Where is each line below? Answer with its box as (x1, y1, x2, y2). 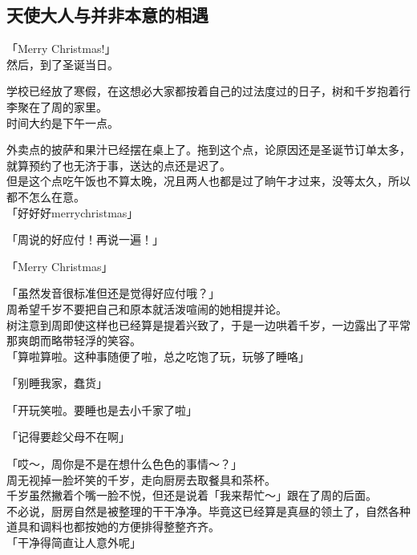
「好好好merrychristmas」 (6, 204, 139, 221)
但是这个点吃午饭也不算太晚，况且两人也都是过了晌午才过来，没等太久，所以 (6, 172, 411, 189)
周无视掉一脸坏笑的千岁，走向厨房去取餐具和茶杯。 (6, 471, 276, 488)
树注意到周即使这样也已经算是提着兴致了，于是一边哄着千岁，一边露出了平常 (6, 316, 411, 333)
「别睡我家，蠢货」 (6, 375, 107, 391)
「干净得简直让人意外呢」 (6, 534, 141, 551)
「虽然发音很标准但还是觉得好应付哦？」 (6, 285, 220, 302)
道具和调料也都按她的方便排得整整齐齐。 (6, 518, 220, 535)
